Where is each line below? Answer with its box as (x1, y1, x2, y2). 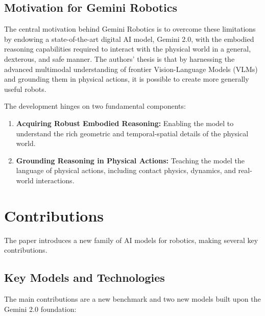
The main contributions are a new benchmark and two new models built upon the (4, 294, 261, 304)
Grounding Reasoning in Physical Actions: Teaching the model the (16, 155, 245, 165)
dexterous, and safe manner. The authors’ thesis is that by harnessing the (4, 53, 235, 64)
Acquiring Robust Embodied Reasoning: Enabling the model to (16, 117, 234, 128)
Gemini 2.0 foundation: (4, 303, 77, 314)
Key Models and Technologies (4, 270, 165, 285)
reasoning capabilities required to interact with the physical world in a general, (4, 43, 251, 54)
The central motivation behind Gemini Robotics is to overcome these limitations (4, 23, 256, 34)
